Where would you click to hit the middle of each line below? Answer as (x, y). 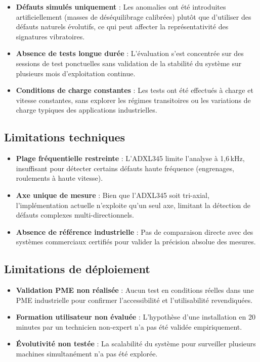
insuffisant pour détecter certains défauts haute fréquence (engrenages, (125, 168)
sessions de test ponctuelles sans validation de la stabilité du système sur (129, 63)
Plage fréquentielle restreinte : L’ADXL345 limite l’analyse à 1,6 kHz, (130, 158)
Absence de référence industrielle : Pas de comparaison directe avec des (135, 231)
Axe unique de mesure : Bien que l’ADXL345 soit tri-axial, (113, 195)
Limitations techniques (65, 137)
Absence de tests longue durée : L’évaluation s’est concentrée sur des (130, 53)
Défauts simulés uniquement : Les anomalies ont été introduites (121, 7)
